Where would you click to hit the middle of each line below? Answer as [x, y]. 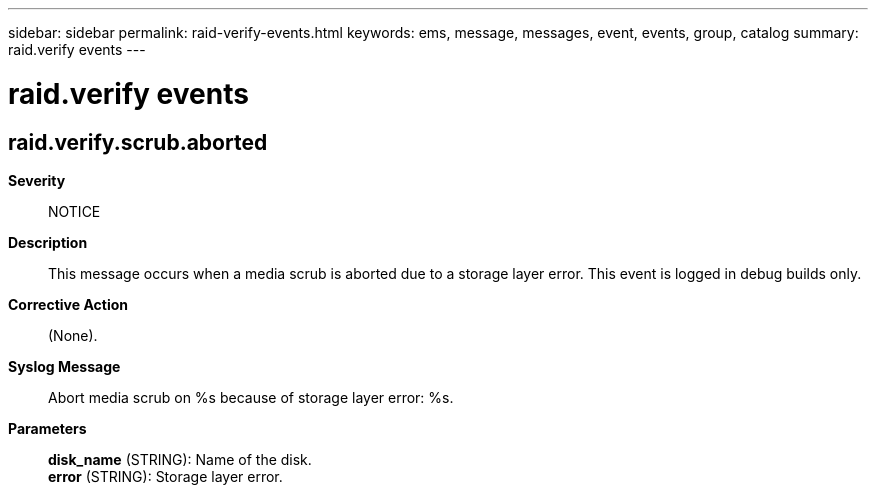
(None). [73, 335]
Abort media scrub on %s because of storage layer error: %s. [251, 397]
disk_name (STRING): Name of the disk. [180, 459]
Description [48, 242]
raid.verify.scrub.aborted [138, 142]
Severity [37, 180]
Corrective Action [68, 304]
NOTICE [74, 211]
